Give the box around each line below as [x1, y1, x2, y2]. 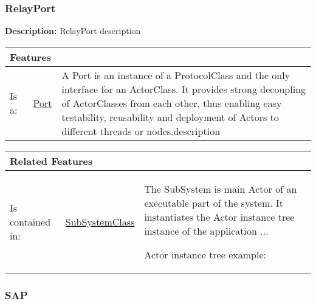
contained [10, 214, 51, 229]
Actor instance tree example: [144, 247, 267, 261]
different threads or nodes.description [61, 123, 221, 138]
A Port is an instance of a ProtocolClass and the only [61, 67, 290, 82]
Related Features [10, 153, 93, 168]
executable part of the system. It [144, 195, 284, 210]
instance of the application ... [144, 223, 269, 238]
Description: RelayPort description [5, 24, 141, 37]
